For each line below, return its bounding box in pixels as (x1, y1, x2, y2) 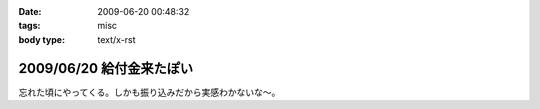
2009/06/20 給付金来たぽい (18, 60, 194, 77)
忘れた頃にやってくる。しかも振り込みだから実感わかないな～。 (18, 86, 281, 98)
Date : (18, 6, 42, 17)
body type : (18, 33, 65, 45)
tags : (18, 20, 41, 32)
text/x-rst (97, 33, 136, 45)
